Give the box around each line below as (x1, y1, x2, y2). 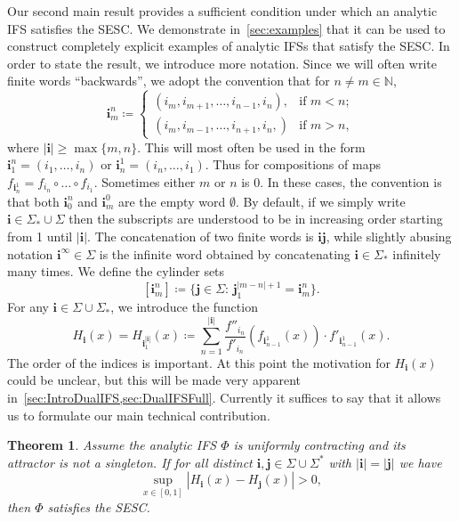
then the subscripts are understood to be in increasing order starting (68, 209, 443, 228)
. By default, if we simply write (235, 192, 406, 210)
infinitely (392, 244, 441, 263)
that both (7, 192, 60, 210)
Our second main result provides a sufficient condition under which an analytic (7, 2, 438, 20)
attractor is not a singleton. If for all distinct (7, 453, 253, 471)
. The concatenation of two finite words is (87, 227, 314, 246)
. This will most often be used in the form (137, 137, 366, 156)
